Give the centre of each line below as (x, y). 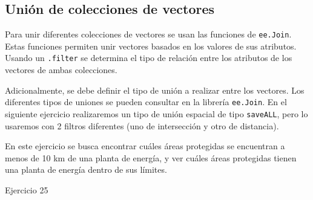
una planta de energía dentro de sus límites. (86, 169)
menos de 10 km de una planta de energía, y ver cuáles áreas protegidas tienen (151, 157)
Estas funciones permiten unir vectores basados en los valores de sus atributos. (151, 46)
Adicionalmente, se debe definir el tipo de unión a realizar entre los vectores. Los (155, 90)
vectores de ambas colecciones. (61, 70)
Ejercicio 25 (27, 189)
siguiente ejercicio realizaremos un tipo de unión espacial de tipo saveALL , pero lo (156, 113)
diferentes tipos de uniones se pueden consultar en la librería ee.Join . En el (146, 102)
